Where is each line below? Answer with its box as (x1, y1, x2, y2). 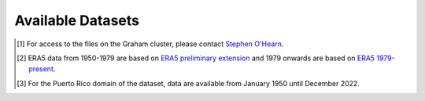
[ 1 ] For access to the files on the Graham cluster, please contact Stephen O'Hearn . (17, 39, 284, 49)
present (28, 64, 54, 74)
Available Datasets (14, 12, 139, 29)
